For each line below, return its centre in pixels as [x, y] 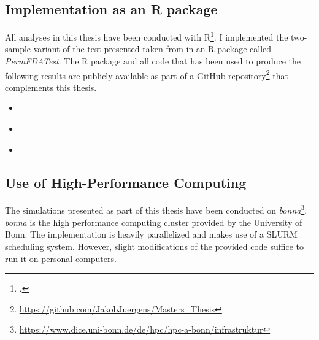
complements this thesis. [51, 87]
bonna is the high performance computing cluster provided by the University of [154, 222]
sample [18, 49]
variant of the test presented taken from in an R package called [152, 49]
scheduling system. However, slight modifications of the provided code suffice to [155, 246]
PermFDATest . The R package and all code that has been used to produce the [153, 61]
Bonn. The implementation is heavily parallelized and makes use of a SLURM [151, 234]
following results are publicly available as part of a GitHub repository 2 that [147, 74]
